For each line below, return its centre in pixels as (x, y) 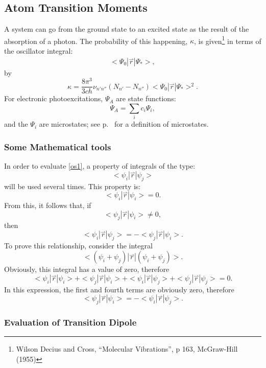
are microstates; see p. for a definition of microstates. (124, 124)
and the (16, 124)
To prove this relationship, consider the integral (78, 245)
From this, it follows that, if (48, 205)
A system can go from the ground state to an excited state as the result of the (127, 29)
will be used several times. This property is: (72, 186)
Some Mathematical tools (58, 146)
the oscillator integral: (39, 51)
